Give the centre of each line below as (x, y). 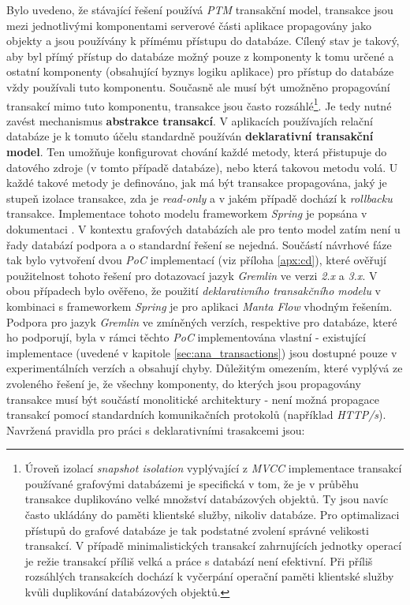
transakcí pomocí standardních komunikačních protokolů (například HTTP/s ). (196, 415)
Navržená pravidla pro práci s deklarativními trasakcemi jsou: (156, 429)
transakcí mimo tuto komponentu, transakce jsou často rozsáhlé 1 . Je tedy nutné (199, 104)
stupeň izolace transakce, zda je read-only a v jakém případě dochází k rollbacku (199, 198)
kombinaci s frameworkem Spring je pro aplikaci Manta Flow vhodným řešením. (199, 306)
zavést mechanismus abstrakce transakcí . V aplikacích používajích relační (190, 120)
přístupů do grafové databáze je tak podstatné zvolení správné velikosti (197, 530)
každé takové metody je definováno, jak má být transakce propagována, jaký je (197, 183)
